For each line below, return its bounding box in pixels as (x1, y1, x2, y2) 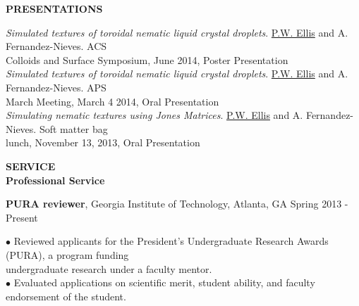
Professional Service (6, 172, 105, 187)
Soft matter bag (39, 121, 108, 136)
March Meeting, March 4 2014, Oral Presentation (6, 94, 219, 108)
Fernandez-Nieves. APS (6, 79, 107, 94)
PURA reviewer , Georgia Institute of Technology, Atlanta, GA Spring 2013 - (6, 196, 348, 211)
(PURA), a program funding (6, 247, 129, 262)
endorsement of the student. (6, 288, 126, 303)
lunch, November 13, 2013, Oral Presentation (6, 135, 200, 150)
